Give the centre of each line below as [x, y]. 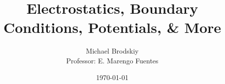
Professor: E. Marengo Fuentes [112, 60]
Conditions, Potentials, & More [112, 27]
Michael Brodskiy [112, 51]
